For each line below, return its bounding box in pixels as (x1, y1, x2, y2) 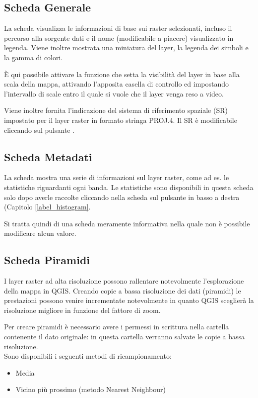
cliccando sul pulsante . (4, 124, 75, 135)
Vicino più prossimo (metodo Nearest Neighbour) (15, 384, 166, 395)
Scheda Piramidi (4, 252, 90, 268)
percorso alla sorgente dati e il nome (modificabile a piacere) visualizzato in (4, 32, 234, 43)
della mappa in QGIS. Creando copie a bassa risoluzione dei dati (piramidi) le (4, 285, 241, 296)
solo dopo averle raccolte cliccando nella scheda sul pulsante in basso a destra (4, 192, 240, 202)
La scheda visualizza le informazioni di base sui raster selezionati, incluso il (4, 23, 232, 33)
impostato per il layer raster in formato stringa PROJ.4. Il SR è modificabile (4, 114, 237, 125)
